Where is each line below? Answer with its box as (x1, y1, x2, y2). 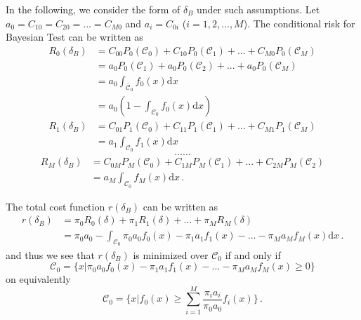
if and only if (225, 247, 281, 262)
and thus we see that (6, 247, 95, 262)
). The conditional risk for (243, 15, 355, 30)
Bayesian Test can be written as (6, 29, 143, 44)
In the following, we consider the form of (6, 2, 180, 16)
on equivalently (6, 272, 71, 286)
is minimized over (133, 247, 209, 262)
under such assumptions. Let (197, 2, 320, 16)
